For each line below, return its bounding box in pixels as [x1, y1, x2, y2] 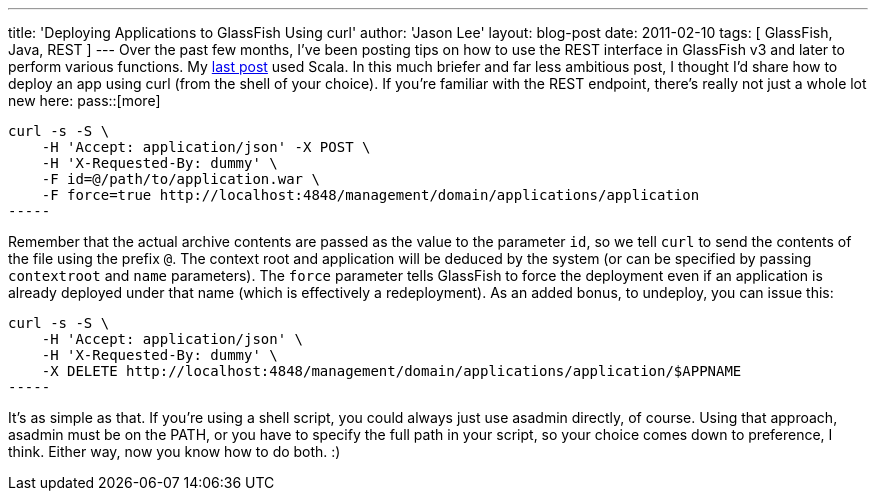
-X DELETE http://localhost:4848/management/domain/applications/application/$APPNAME [41, 363, 742, 379]
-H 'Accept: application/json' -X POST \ [41, 139, 371, 155]
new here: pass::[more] [8, 92, 161, 109]
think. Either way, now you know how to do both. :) [8, 443, 341, 460]
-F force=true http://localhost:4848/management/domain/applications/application [41, 187, 700, 203]
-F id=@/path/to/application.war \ [41, 171, 320, 187]
